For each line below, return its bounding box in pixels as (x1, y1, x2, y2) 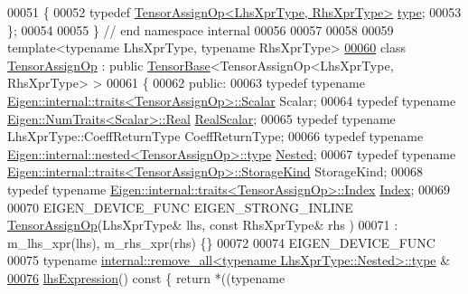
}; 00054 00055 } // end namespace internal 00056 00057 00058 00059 (7, 20, 394, 39)
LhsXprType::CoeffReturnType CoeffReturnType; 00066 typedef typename (7, 127, 424, 146)
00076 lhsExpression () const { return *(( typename (7, 268, 285, 287)
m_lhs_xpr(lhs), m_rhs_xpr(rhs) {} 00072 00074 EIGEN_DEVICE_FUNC (7, 232, 435, 251)
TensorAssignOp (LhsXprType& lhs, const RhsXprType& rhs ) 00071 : (7, 215, 398, 234)
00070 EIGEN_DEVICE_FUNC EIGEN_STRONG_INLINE (7, 197, 353, 216)
